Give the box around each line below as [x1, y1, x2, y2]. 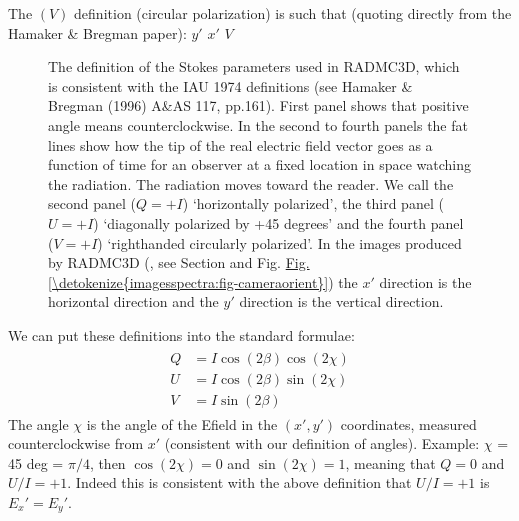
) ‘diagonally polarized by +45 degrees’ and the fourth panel [93, 212, 464, 233]
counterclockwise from [8, 433, 144, 454]
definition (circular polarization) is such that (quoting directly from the [74, 3, 512, 23]
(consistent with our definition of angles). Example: [164, 433, 480, 454]
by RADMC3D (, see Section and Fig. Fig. [48, 252, 310, 273]
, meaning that [345, 452, 436, 473]
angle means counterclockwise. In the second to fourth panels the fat [48, 114, 468, 135]
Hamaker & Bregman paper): [8, 22, 187, 43]
